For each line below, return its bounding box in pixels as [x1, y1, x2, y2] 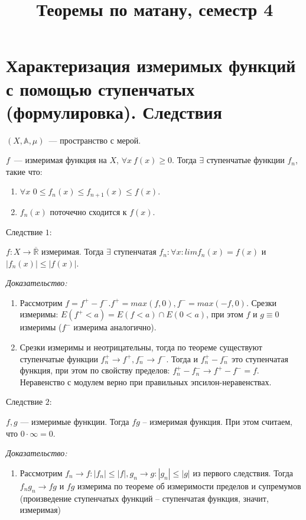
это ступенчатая [232, 352, 288, 365]
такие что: [6, 165, 43, 177]
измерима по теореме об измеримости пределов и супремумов [77, 479, 301, 492]
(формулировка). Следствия [6, 99, 222, 123]
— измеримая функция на [14, 154, 107, 166]
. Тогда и [166, 352, 198, 365]
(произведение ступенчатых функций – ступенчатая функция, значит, [19, 492, 269, 504]
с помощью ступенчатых [6, 76, 195, 100]
